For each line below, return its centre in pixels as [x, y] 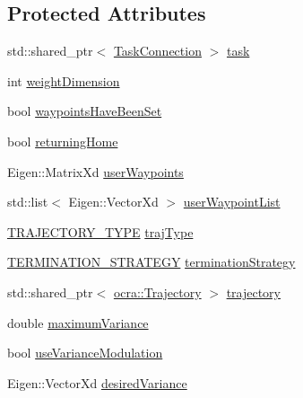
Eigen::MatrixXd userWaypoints [95, 171]
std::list [28, 202]
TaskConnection [157, 51]
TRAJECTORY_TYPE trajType [100, 231]
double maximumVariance [78, 322]
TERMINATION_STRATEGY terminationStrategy [151, 262]
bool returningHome [63, 141]
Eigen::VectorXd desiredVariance [97, 382]
